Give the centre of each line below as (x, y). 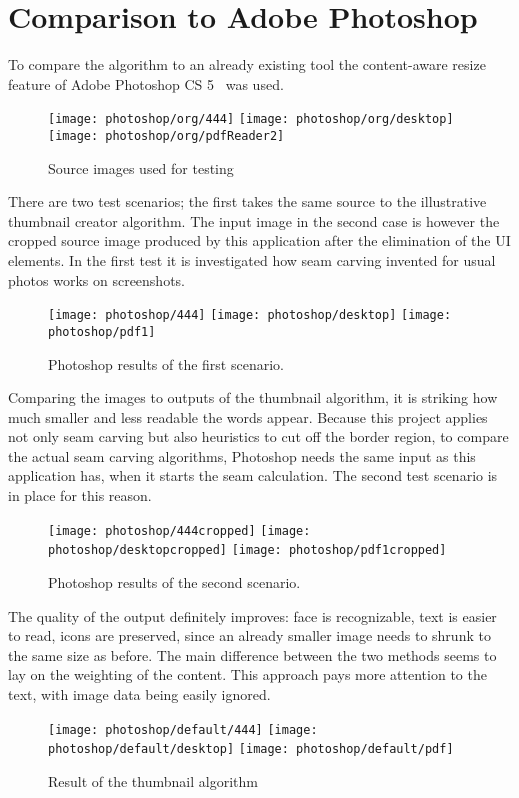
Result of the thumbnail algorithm (153, 780)
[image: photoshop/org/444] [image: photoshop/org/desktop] (251, 119)
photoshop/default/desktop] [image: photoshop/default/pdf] (251, 749)
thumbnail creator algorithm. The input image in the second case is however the (254, 220)
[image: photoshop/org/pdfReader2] (166, 135)
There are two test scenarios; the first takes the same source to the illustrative (247, 201)
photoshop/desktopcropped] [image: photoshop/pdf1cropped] (247, 550)
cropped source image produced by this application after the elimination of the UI (259, 240)
